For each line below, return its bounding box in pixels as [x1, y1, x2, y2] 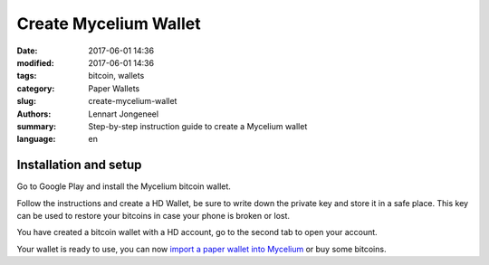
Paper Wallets [88, 82, 140, 94]
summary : [16, 120, 57, 131]
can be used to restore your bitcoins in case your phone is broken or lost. [16, 210, 290, 221]
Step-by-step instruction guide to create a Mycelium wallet [88, 120, 308, 131]
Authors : [16, 109, 52, 119]
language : [16, 134, 56, 145]
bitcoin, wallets [88, 71, 145, 81]
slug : [16, 96, 36, 107]
